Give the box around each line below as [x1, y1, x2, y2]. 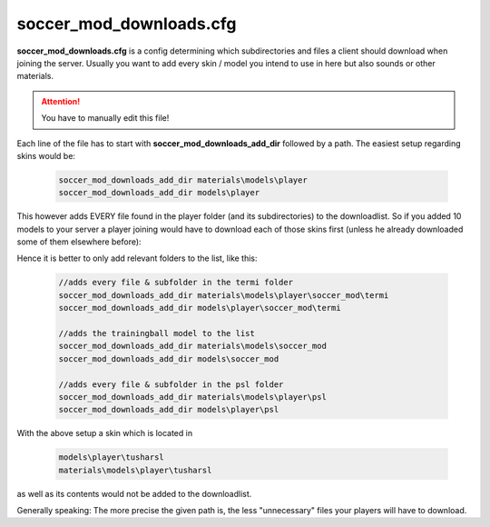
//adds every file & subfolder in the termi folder [58, 277, 294, 288]
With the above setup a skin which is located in [16, 428, 193, 439]
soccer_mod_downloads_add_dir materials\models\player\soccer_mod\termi [58, 290, 389, 300]
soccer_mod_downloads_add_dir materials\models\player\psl [58, 392, 327, 402]
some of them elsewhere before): [16, 236, 142, 247]
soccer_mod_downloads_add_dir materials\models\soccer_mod [58, 341, 327, 352]
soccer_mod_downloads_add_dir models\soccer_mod [58, 353, 279, 363]
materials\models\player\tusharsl [58, 464, 212, 475]
